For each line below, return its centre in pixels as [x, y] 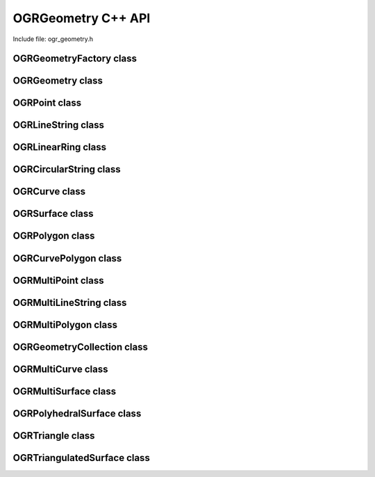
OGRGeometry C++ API [82, 18]
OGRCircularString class [67, 169]
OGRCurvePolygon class [67, 258]
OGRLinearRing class [60, 147]
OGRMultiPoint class [58, 281]
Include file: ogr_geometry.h [53, 39]
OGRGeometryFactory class [75, 59]
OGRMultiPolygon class [65, 324]
